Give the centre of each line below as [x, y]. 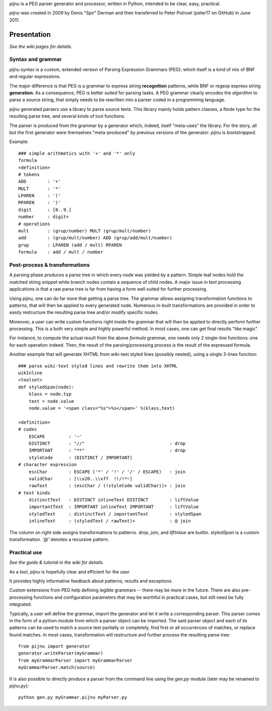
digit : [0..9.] [45, 210]
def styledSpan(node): [46, 387]
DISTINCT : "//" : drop [107, 443]
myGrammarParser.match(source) [57, 667]
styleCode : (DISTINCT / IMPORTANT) [81, 458]
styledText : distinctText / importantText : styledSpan [115, 514]
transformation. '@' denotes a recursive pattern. [59, 540]
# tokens [29, 174]
